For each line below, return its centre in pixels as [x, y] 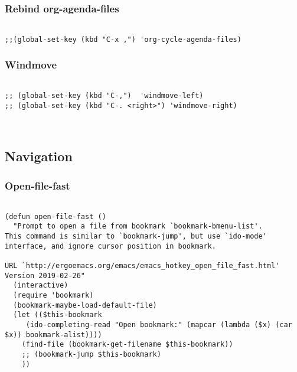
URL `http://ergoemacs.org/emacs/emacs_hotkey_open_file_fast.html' [142, 265]
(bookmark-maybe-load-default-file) [85, 305]
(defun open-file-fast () [56, 216]
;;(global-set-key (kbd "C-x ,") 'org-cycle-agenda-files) [123, 39]
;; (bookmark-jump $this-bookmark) [91, 354]
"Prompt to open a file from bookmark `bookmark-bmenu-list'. [138, 226]
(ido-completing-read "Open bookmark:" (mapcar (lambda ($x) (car [159, 324]
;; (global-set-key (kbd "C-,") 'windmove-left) [104, 96]
